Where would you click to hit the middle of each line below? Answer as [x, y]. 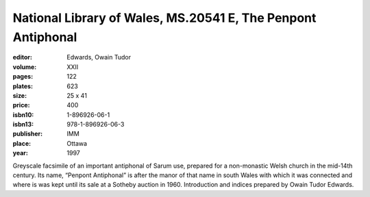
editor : [22, 57]
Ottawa [77, 143]
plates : [23, 86]
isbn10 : [23, 115]
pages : [23, 77]
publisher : [28, 134]
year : [21, 153]
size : [20, 95]
